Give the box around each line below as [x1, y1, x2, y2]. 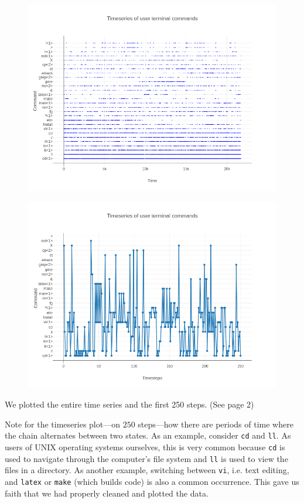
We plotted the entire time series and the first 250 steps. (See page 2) [5, 398, 254, 410]
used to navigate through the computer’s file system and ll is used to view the [5, 452, 288, 464]
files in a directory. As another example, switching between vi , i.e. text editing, [5, 464, 289, 476]
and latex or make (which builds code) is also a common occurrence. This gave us [5, 475, 299, 487]
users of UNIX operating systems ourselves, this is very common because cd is [5, 441, 285, 453]
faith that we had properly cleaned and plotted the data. [5, 487, 209, 499]
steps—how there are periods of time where [138, 418, 293, 430]
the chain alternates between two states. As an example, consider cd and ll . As [5, 429, 291, 442]
